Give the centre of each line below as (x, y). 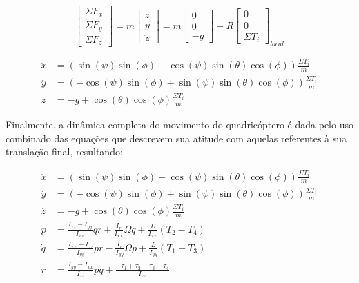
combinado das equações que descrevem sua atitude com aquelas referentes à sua (176, 138)
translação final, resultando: (64, 152)
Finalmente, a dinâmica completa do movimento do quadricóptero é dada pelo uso (179, 124)
